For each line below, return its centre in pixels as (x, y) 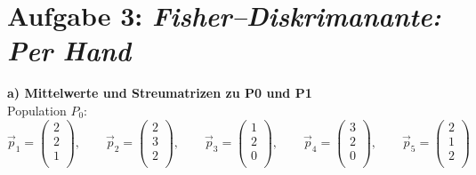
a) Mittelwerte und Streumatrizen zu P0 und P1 (160, 93)
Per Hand (69, 51)
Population (37, 110)
